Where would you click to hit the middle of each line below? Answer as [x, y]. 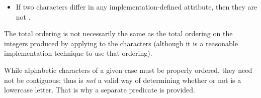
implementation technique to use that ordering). [78, 53]
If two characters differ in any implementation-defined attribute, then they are [137, 7]
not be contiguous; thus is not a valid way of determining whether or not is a [123, 80]
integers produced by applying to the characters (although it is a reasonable [121, 43]
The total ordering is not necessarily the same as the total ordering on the [118, 33]
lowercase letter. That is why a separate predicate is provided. [100, 90]
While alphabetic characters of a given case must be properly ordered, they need [128, 70]
